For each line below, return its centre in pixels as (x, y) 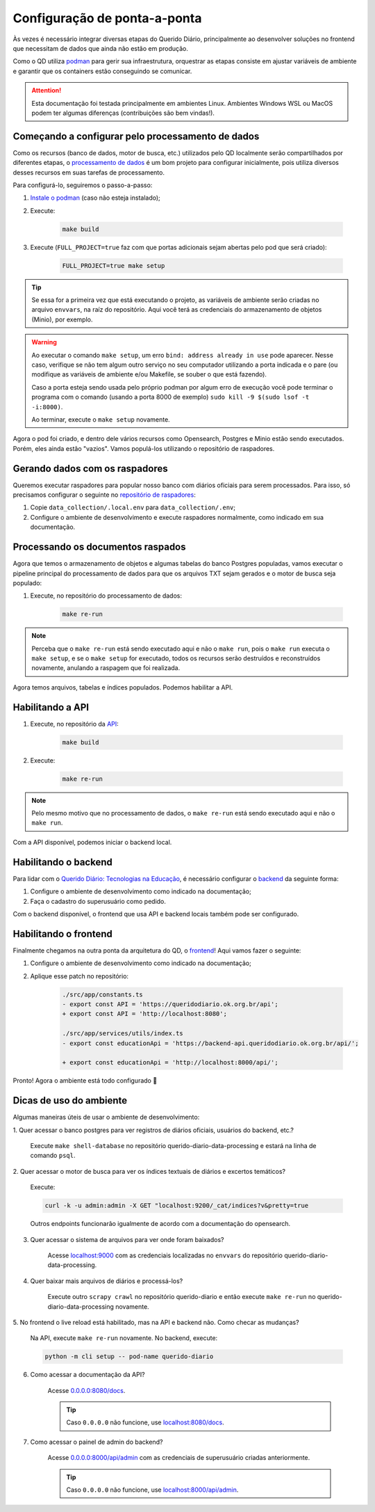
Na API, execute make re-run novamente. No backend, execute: (124, 1338)
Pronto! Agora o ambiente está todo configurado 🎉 (85, 1081)
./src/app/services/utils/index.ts (123, 1034)
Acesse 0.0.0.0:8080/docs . (86, 1390)
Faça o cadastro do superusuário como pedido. (98, 901)
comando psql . (53, 1156)
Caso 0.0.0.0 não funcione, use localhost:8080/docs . (145, 1422)
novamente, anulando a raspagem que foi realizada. (106, 668)
